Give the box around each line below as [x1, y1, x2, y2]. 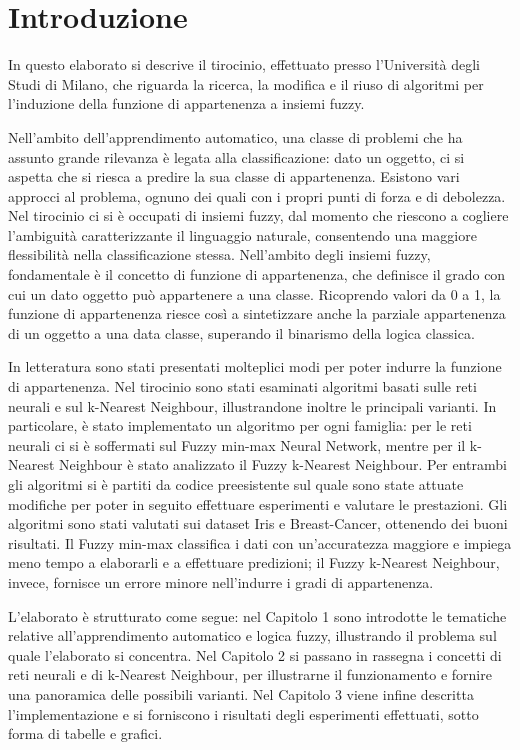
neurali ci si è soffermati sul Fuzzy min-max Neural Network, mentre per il [8, 434, 466, 455]
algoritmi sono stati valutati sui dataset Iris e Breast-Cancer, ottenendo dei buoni [8, 513, 508, 534]
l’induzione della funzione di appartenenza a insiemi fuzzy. [8, 93, 365, 114]
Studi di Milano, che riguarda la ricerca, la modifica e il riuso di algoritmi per [8, 73, 484, 94]
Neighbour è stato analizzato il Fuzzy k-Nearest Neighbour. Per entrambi [59, 454, 507, 475]
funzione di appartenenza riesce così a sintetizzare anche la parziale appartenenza [8, 303, 506, 324]
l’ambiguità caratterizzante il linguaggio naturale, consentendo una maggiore [8, 224, 477, 245]
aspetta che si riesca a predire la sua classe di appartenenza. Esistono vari [8, 166, 460, 187]
